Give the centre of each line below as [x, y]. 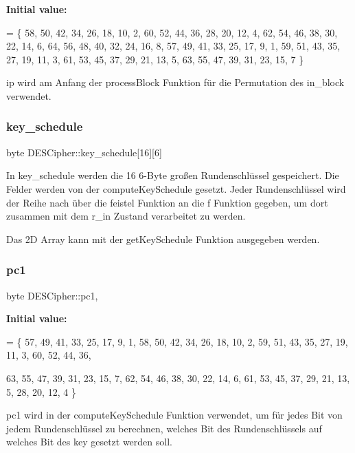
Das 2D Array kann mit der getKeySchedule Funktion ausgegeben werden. [163, 239]
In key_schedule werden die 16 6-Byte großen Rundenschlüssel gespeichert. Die [173, 175]
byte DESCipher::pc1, [52, 295]
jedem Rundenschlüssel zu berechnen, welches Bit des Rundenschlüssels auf [164, 428]
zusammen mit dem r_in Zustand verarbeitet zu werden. [126, 216]
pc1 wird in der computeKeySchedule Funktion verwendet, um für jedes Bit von [174, 415]
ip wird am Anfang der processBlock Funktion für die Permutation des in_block [175, 82]
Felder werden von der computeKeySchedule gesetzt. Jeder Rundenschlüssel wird [176, 188]
